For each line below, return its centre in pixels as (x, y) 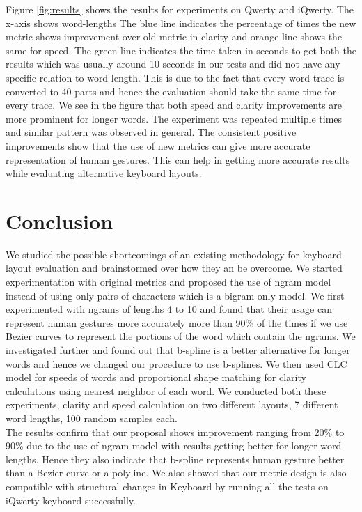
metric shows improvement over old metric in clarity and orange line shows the (174, 37)
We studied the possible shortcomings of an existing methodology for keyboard (174, 254)
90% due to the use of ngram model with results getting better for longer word (174, 445)
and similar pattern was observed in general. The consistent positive (151, 132)
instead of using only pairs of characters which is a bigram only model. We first (175, 295)
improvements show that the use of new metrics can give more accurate (158, 145)
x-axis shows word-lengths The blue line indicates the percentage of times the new (181, 23)
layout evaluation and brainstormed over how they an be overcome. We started (174, 268)
